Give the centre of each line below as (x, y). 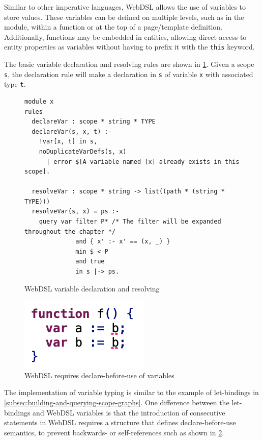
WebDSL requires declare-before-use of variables (99, 375)
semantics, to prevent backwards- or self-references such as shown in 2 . (114, 432)
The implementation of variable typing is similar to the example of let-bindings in (131, 392)
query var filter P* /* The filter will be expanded (130, 222)
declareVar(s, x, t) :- (72, 131)
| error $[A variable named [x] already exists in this (143, 162)
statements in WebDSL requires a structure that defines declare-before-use (120, 422)
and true (90, 262)
